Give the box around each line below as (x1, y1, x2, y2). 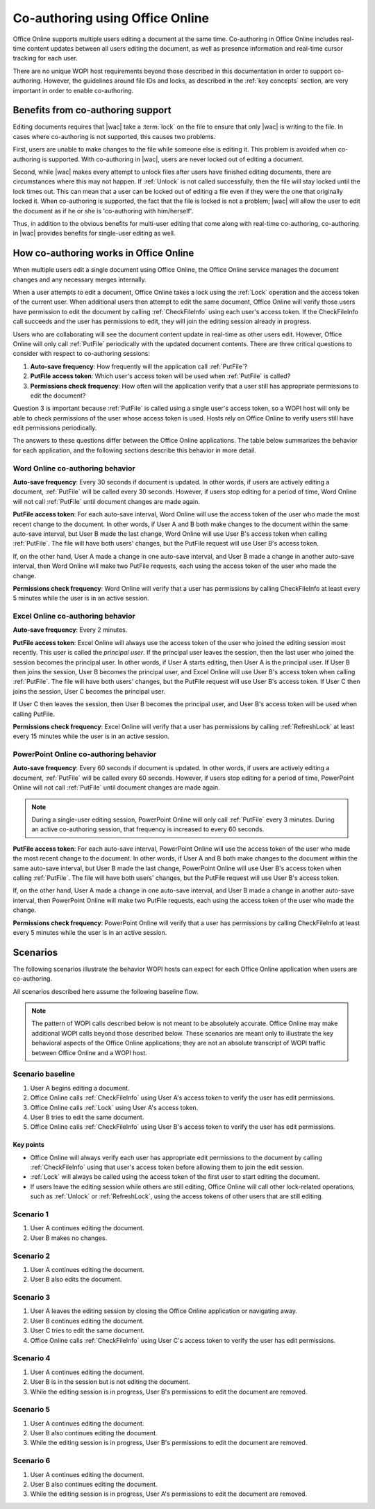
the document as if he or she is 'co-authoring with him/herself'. (12, 206, 194, 215)
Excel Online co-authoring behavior (12, 612, 135, 621)
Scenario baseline (12, 1069, 76, 1079)
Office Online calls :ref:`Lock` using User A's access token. (30, 1103, 199, 1111)
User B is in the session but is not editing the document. (30, 1378, 190, 1386)
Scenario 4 (12, 1353, 51, 1363)
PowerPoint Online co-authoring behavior (12, 749, 157, 759)
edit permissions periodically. (12, 424, 97, 432)
